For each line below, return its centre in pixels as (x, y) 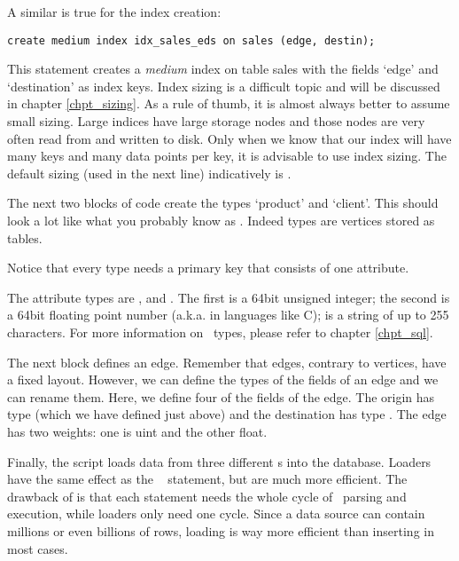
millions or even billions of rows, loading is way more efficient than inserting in (221, 530)
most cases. (38, 548)
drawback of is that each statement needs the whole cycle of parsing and (207, 496)
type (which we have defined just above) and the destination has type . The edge (227, 414)
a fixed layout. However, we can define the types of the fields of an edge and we (223, 379)
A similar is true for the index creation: (114, 12)
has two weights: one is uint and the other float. (137, 431)
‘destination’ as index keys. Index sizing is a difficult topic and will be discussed (224, 86)
